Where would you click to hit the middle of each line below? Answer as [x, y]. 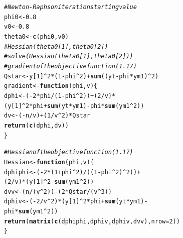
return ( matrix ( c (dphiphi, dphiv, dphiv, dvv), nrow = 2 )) [92, 221]
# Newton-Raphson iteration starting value [70, 7]
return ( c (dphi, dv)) [36, 125]
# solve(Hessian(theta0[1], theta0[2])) [69, 56]
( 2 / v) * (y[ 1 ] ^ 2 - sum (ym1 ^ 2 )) [49, 182]
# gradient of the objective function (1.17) [70, 66]
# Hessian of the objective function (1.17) [69, 152]
